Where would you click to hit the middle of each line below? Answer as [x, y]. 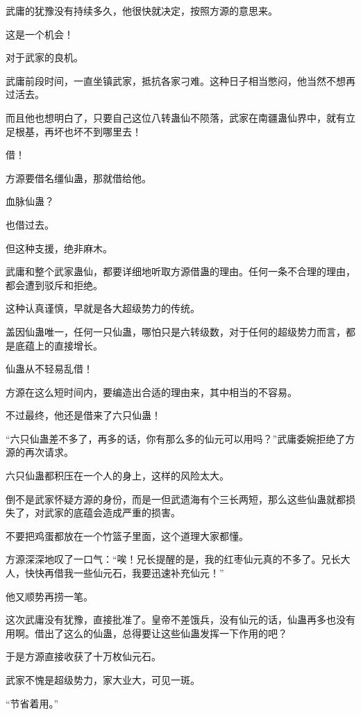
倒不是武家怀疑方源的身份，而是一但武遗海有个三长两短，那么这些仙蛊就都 [176, 499]
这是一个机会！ [40, 34]
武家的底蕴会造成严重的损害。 [112, 512]
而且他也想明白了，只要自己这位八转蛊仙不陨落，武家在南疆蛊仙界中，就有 [176, 117]
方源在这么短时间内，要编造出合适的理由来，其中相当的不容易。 [151, 392]
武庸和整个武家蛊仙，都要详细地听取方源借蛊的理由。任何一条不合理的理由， [180, 271]
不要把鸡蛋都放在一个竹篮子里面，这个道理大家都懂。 [127, 535]
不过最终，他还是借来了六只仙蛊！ [83, 415]
